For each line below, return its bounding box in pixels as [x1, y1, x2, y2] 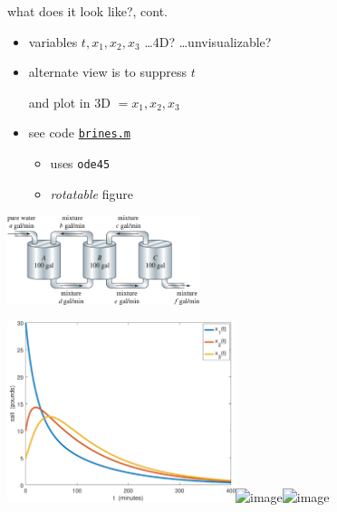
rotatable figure [50, 184, 133, 203]
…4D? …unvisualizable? [144, 32, 272, 51]
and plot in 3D [28, 92, 111, 111]
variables [28, 32, 78, 51]
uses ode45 [50, 154, 111, 173]
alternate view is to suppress [28, 62, 187, 81]
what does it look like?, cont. [7, 2, 168, 20]
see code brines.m [28, 123, 130, 142]
